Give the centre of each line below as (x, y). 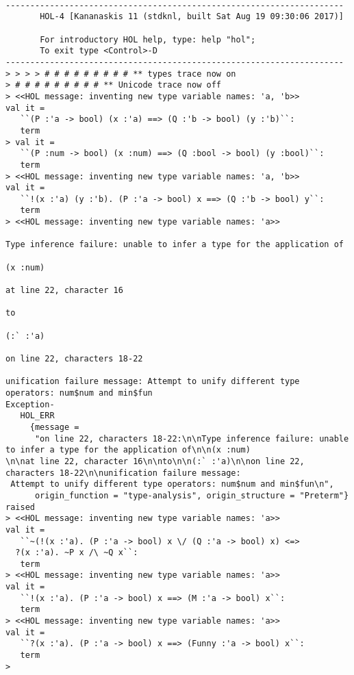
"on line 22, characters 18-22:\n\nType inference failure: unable (192, 438)
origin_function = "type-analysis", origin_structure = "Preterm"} (192, 495)
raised (20, 507)
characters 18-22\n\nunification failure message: (123, 473)
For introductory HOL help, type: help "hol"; (148, 39)
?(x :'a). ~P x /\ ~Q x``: (77, 553)
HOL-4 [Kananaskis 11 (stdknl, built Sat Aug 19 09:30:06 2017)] (192, 17)
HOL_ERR (37, 416)
